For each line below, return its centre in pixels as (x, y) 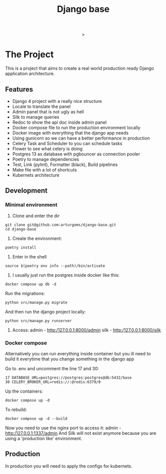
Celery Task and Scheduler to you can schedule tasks (67, 143)
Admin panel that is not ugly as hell (48, 112)
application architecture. (30, 74)
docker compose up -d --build (36, 418)
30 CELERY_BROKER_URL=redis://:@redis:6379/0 (53, 382)
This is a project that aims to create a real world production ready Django (80, 69)
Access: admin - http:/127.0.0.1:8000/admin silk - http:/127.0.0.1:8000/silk (86, 330)
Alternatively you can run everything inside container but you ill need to (78, 353)
